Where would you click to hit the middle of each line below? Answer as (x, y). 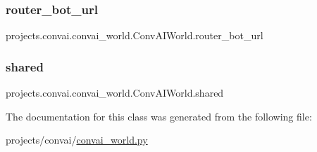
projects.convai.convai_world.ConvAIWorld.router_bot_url (135, 35)
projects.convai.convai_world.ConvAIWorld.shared (115, 93)
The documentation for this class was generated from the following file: (159, 116)
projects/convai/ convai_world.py (77, 140)
